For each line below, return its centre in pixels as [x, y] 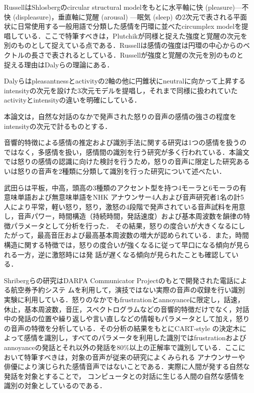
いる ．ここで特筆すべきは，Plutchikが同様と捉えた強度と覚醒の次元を [136, 35]
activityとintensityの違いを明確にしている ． [73, 100]
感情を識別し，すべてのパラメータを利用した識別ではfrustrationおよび [135, 338]
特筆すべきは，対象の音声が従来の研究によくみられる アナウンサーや [135, 357]
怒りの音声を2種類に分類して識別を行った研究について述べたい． [122, 171]
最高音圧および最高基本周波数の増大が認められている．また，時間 [143, 235]
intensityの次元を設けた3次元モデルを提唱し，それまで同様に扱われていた [121, 90]
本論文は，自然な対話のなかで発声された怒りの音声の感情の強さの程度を [120, 116]
